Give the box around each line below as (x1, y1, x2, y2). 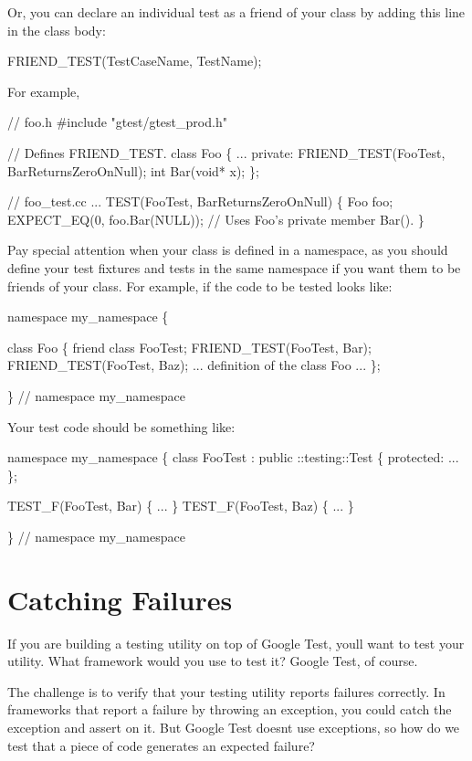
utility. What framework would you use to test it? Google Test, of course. (7, 651, 418, 671)
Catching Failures (7, 580, 233, 618)
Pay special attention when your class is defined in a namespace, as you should (7, 240, 448, 259)
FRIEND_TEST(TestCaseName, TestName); (7, 51, 262, 70)
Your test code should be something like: (7, 417, 236, 436)
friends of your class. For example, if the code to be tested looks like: (7, 276, 393, 295)
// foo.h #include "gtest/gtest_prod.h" (7, 112, 227, 132)
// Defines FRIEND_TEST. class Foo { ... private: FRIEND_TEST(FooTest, (7, 143, 446, 162)
